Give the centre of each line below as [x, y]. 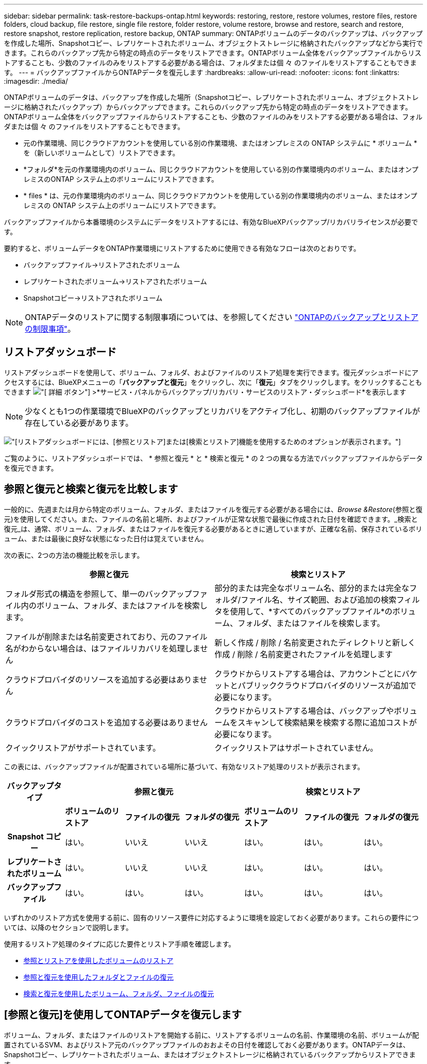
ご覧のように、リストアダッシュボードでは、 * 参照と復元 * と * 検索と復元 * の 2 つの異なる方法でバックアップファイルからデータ [213, 458]
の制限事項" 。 [50, 329]
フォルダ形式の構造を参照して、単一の [75, 594]
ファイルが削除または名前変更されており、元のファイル [107, 636]
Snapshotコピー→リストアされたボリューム [93, 298]
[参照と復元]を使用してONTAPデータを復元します [123, 1015]
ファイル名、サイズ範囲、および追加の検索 [319, 599]
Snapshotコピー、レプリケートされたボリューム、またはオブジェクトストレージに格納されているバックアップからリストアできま [210, 1054]
